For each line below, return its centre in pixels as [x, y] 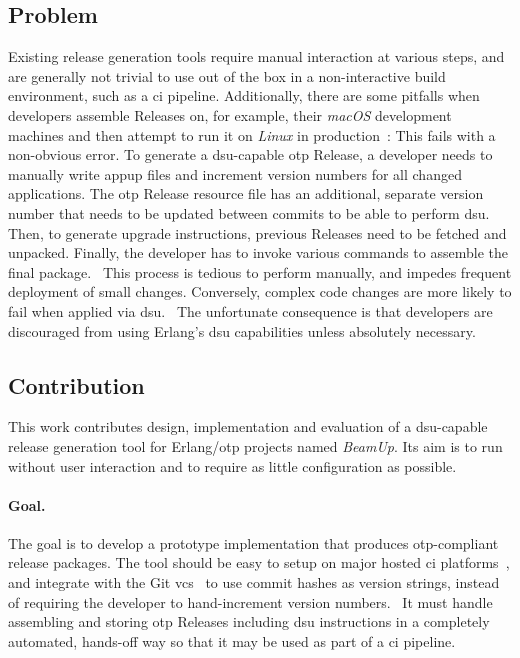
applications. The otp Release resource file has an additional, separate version [246, 193]
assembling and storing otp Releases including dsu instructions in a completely [249, 621]
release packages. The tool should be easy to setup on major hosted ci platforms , [259, 562]
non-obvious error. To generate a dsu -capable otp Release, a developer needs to [250, 154]
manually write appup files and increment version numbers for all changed [235, 173]
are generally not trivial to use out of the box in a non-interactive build [227, 75]
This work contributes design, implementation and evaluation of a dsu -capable [248, 426]
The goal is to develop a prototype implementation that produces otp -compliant [253, 542]
